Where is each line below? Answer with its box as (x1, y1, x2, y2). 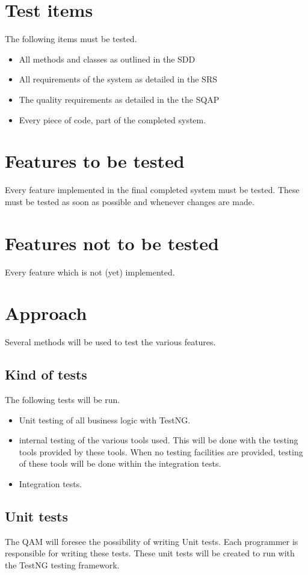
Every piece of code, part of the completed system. (19, 113, 206, 126)
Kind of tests (5, 365, 87, 384)
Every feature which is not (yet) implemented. (5, 265, 175, 278)
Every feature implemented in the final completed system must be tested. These (5, 183, 300, 196)
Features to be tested (5, 149, 185, 173)
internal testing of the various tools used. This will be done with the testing (19, 434, 298, 446)
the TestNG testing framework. (5, 559, 120, 571)
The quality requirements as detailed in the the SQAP (19, 93, 220, 105)
